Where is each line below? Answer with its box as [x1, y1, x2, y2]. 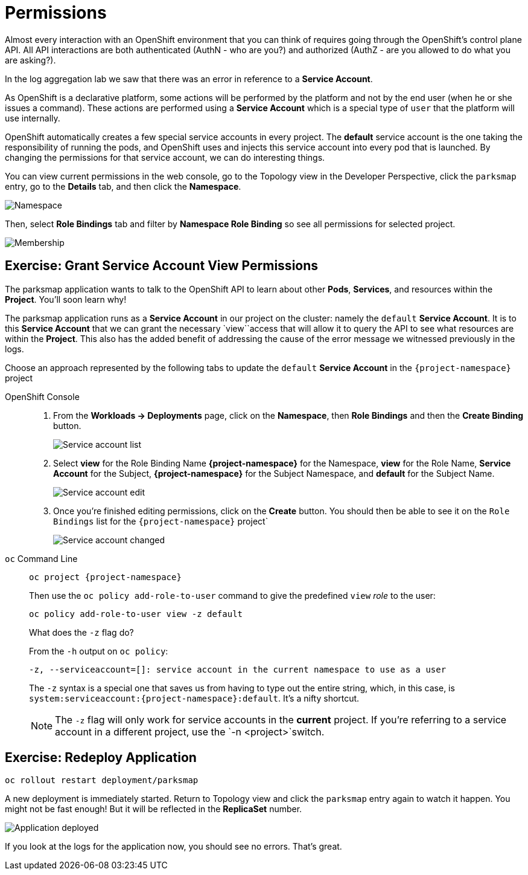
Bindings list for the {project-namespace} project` [53, 515, 269, 526]
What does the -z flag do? [29, 627, 134, 638]
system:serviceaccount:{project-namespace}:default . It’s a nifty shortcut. [29, 693, 360, 703]
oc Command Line [5, 553, 78, 564]
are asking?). [5, 54, 56, 65]
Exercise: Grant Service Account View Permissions [5, 258, 319, 274]
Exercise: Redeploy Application [5, 750, 197, 766]
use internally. [5, 112, 60, 123]
